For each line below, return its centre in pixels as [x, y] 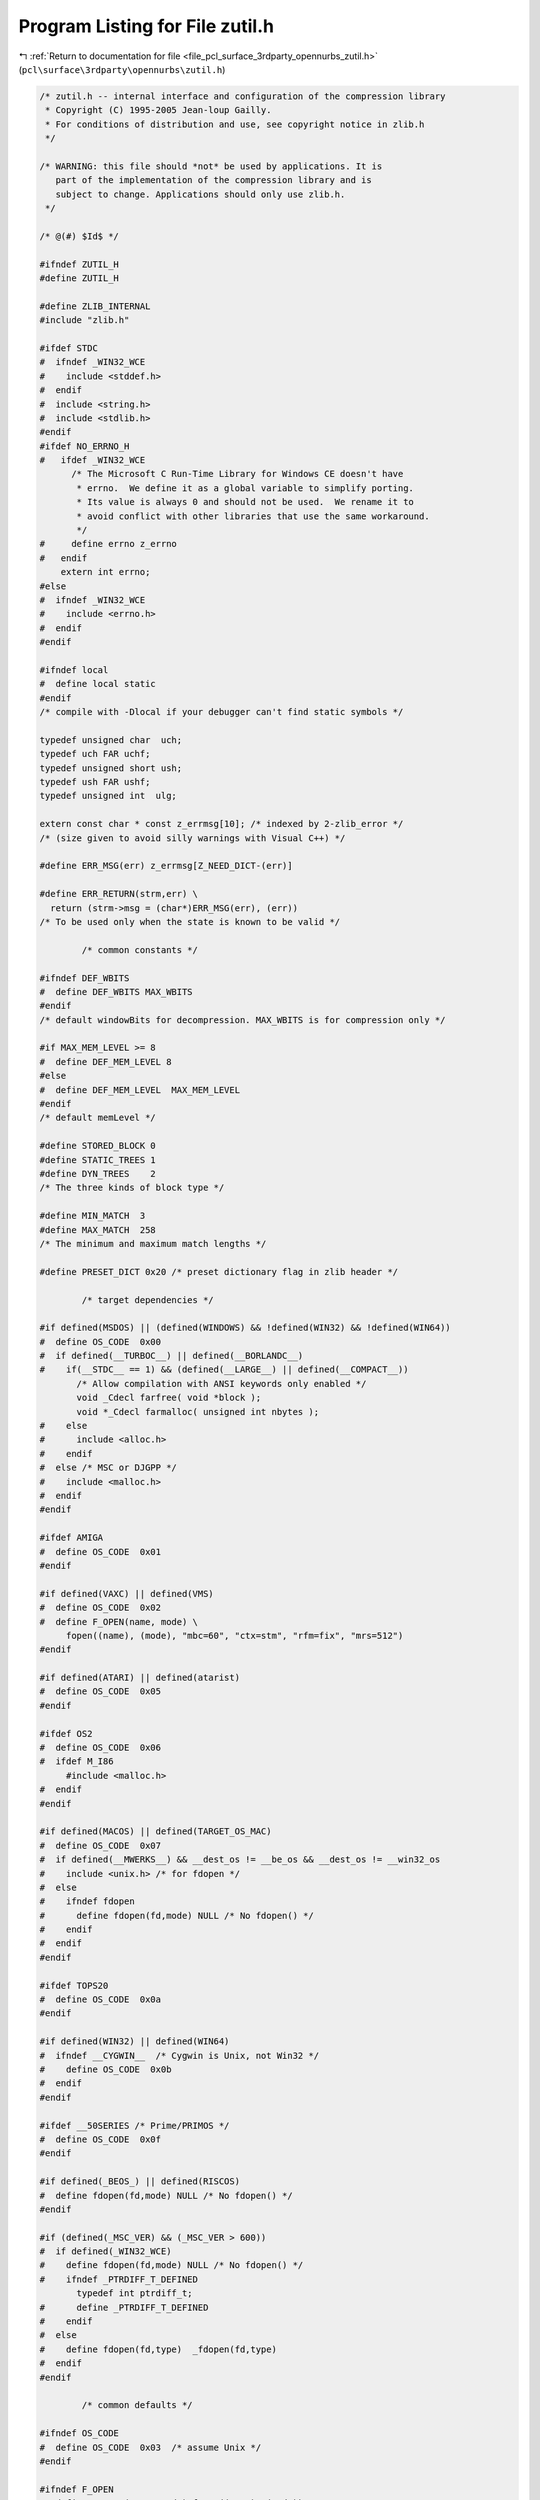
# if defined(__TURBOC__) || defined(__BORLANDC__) [171, 1356]
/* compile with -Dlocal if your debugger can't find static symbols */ [221, 712]
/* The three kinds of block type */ [132, 1188]
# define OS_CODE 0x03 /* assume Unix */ [150, 2447]
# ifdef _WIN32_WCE [92, 460]
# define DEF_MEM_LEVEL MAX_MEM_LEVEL [139, 1089]
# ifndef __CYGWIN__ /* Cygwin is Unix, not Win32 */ [179, 2055]
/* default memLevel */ [98, 1118]
